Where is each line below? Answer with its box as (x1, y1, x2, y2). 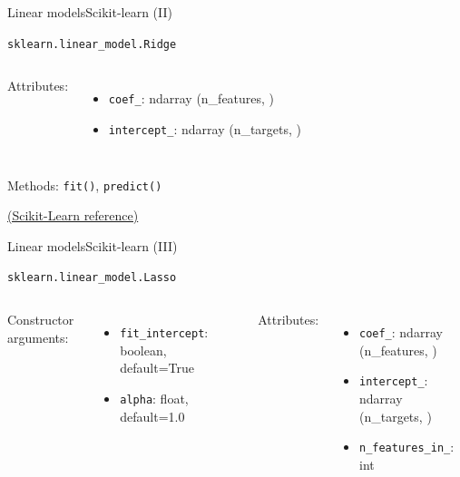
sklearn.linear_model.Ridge (7, 37, 177, 51)
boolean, (120, 340, 167, 359)
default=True (120, 358, 194, 377)
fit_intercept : (120, 323, 209, 342)
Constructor (7, 310, 74, 329)
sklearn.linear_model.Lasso (7, 271, 177, 285)
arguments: (7, 327, 69, 346)
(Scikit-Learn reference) (7, 206, 139, 225)
